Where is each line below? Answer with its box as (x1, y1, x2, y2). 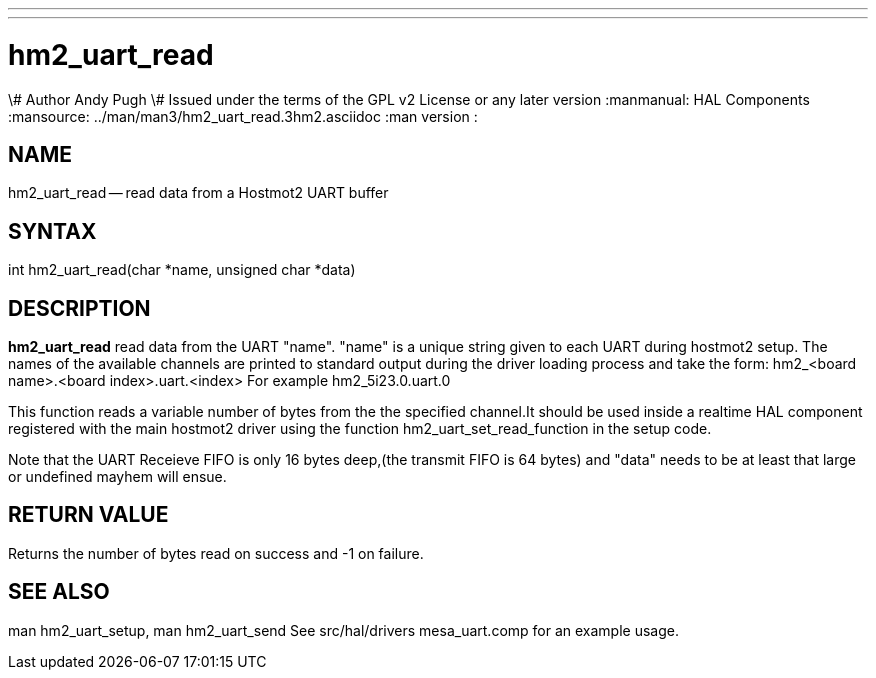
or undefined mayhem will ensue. (8, 468, 227, 486)
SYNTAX (8, 218, 97, 244)
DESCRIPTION (8, 295, 151, 321)
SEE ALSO (8, 579, 110, 605)
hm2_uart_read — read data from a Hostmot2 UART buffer (8, 184, 389, 202)
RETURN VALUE (8, 502, 169, 528)
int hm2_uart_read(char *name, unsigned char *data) (8, 261, 356, 279)
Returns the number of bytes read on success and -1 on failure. (8, 544, 424, 562)
